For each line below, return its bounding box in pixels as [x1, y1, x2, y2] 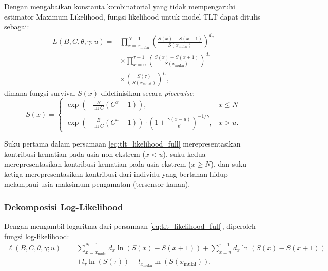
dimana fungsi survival [4, 87, 75, 98]
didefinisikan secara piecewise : [101, 87, 195, 98]
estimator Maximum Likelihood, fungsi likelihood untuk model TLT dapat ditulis [4, 11, 260, 22]
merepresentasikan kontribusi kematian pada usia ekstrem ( [4, 158, 191, 169]
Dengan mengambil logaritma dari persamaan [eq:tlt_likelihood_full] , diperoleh [4, 221, 256, 231]
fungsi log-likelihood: [4, 230, 69, 241]
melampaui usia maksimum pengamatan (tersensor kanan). [4, 178, 190, 189]
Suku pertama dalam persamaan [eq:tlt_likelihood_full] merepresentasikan [4, 138, 241, 149]
